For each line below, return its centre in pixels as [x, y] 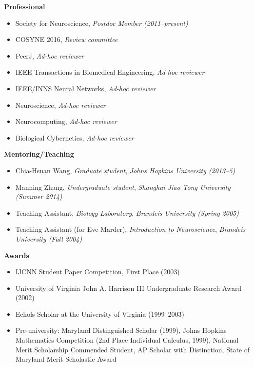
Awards [17, 255]
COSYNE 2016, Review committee [67, 39]
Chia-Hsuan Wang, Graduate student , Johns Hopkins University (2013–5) [125, 170]
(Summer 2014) [39, 196]
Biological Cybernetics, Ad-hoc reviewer [75, 137]
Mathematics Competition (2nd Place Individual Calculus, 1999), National [127, 340]
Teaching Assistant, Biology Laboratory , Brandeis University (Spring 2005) [127, 213]
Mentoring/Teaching [39, 154]
